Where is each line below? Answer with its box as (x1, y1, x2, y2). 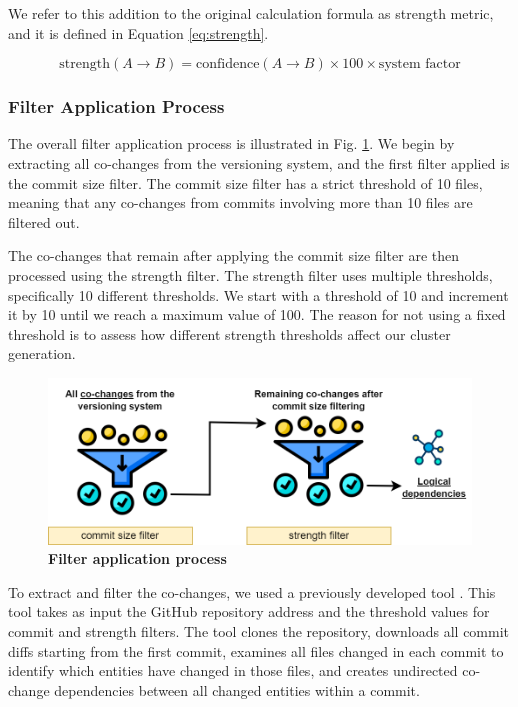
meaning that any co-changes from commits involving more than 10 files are (8, 192, 473, 213)
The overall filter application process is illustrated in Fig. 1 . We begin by (8, 133, 455, 154)
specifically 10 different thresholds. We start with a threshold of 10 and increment (8, 284, 509, 305)
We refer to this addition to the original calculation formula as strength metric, (8, 3, 494, 23)
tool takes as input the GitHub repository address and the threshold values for (8, 601, 490, 622)
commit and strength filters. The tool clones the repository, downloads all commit (8, 620, 510, 641)
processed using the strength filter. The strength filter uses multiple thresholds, (8, 264, 493, 285)
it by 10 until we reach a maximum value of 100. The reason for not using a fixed (8, 304, 506, 325)
